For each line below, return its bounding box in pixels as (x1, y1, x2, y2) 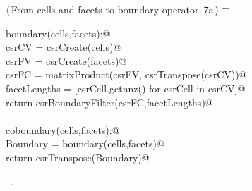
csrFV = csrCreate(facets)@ (6, 53, 127, 68)
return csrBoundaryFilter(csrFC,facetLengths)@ (6, 94, 213, 109)
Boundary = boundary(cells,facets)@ (6, 136, 164, 151)
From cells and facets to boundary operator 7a (11, 2, 214, 16)
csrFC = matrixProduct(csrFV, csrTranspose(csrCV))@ (6, 67, 247, 82)
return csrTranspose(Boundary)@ (6, 149, 150, 164)
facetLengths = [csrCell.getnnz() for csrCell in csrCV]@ (6, 80, 246, 95)
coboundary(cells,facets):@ (6, 122, 120, 137)
